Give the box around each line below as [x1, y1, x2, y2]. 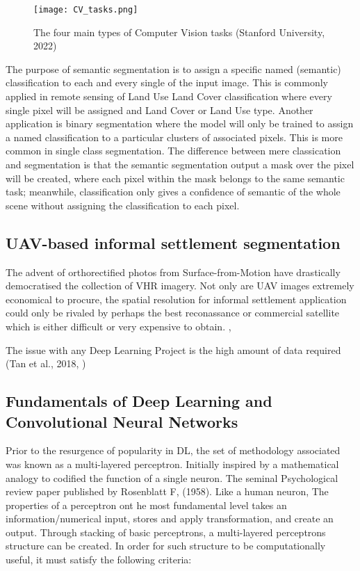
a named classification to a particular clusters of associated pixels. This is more [6, 129, 343, 144]
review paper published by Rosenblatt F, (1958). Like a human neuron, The [6, 484, 329, 499]
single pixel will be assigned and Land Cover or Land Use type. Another [6, 102, 313, 117]
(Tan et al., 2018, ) [6, 356, 86, 371]
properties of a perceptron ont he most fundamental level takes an [6, 497, 287, 512]
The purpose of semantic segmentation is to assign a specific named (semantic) [6, 61, 341, 76]
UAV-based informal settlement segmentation [6, 232, 341, 253]
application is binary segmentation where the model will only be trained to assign [6, 116, 354, 131]
